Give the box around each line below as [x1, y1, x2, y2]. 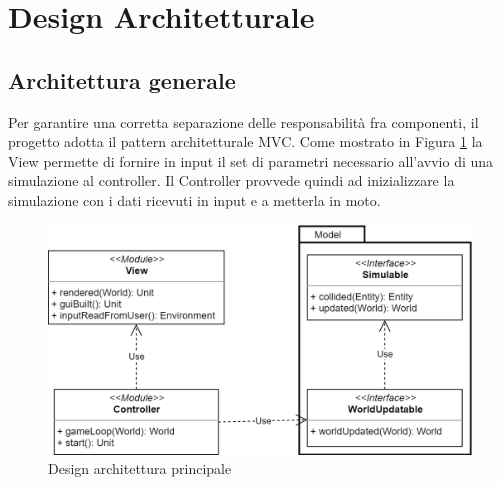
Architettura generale [8, 64, 236, 95]
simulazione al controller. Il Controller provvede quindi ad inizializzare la [8, 170, 455, 191]
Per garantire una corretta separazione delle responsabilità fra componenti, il [8, 111, 479, 132]
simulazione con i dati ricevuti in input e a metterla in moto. [8, 189, 381, 210]
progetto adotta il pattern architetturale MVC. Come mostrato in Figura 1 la [8, 131, 483, 152]
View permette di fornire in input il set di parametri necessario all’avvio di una [8, 150, 494, 171]
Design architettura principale [48, 458, 232, 479]
